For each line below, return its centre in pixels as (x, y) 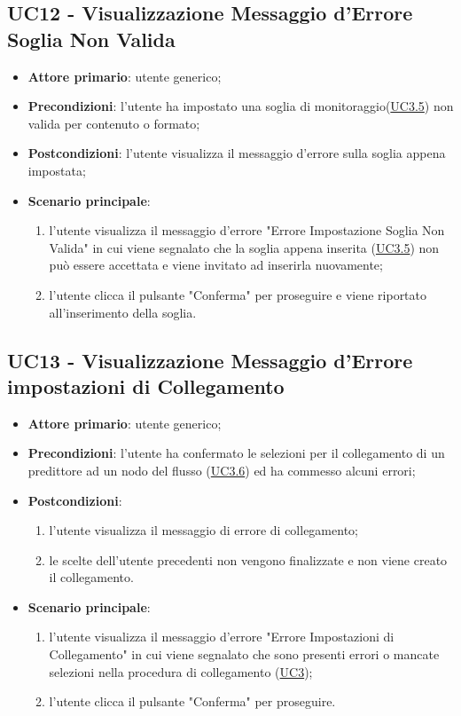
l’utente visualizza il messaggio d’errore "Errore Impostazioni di (222, 637)
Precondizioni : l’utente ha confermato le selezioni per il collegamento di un (236, 453)
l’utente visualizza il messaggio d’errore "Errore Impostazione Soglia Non (247, 230)
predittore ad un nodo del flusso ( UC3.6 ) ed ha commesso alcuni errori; (222, 470)
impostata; (57, 170)
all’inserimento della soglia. (123, 312)
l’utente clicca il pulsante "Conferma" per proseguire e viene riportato (238, 294)
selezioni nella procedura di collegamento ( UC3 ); (181, 671)
